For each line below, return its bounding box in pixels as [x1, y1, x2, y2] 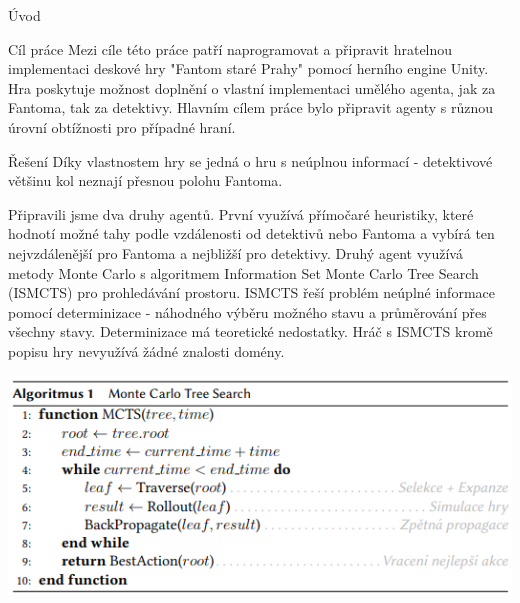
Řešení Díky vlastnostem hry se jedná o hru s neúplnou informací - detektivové [8, 150, 493, 171]
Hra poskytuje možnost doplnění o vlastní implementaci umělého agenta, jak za [8, 77, 496, 98]
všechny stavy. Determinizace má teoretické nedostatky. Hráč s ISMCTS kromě [8, 321, 493, 342]
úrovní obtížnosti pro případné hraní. [8, 116, 236, 137]
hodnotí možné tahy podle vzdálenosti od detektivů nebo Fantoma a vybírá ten [8, 223, 495, 244]
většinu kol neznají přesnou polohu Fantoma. [8, 170, 283, 191]
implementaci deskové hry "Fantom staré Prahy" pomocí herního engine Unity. [8, 58, 489, 79]
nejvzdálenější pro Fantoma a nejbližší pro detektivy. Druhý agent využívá [8, 242, 463, 263]
